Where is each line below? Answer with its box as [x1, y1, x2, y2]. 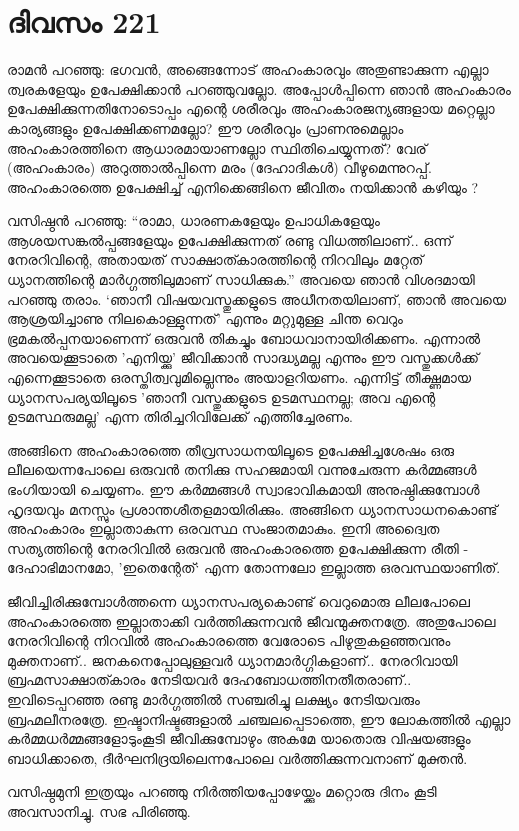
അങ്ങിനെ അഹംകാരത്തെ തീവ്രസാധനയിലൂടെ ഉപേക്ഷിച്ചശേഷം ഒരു [7, 439, 455, 460]
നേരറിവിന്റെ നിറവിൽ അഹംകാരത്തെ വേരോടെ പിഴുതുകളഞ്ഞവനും [7, 630, 451, 651]
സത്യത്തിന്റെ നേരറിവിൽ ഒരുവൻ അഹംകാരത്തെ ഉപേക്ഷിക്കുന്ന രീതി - [7, 537, 469, 558]
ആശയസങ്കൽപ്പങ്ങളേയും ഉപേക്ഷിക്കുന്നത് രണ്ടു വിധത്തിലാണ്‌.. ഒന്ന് [7, 229, 453, 250]
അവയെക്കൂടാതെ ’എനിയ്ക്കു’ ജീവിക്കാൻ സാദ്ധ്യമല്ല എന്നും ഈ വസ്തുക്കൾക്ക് [7, 347, 479, 368]
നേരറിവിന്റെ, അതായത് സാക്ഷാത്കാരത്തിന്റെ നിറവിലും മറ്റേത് [7, 249, 424, 270]
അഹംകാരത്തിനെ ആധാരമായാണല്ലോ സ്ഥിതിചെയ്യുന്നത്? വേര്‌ [7, 137, 427, 158]
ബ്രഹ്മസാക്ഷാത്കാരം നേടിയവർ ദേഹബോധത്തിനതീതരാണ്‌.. [7, 669, 412, 690]
